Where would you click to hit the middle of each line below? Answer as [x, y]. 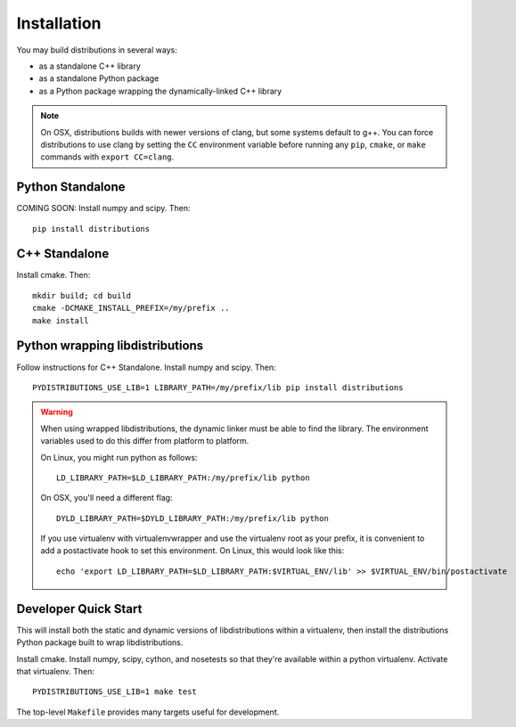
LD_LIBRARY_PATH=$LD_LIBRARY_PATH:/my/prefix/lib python [184, 478]
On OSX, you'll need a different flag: [106, 498]
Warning [57, 412]
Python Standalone [71, 187]
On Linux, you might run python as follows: [119, 457]
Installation [59, 23]
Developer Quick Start [79, 609]
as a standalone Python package [99, 78]
